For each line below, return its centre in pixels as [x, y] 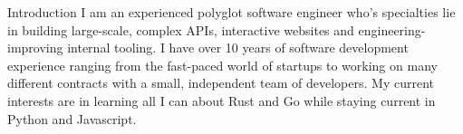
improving [35, 48]
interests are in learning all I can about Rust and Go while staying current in [222, 100]
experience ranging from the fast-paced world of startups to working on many [222, 65]
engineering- [392, 29]
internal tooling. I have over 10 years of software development [238, 48]
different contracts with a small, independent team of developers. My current [221, 83]
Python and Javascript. [72, 118]
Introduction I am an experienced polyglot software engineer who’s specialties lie [231, 12]
